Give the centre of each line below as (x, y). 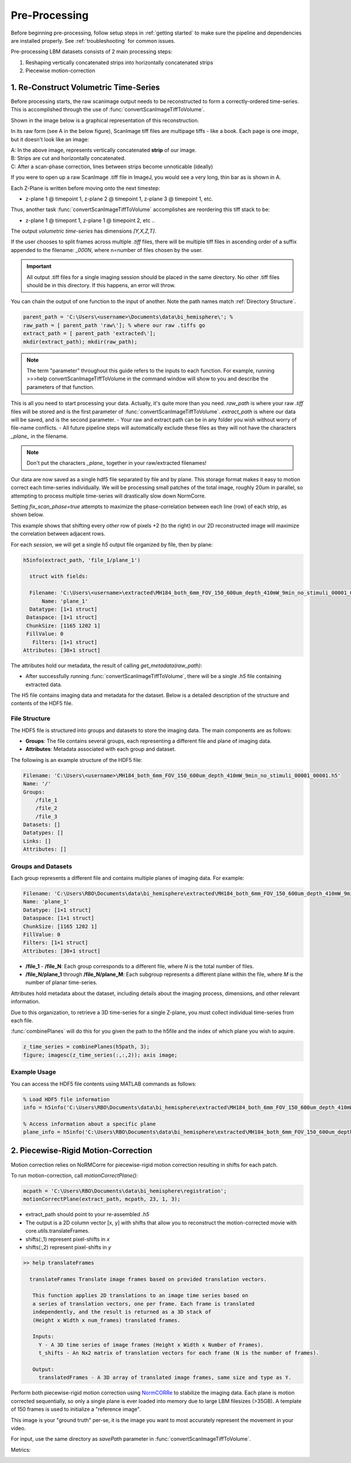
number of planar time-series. (61, 982)
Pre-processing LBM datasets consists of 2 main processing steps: (92, 52)
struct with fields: (59, 576)
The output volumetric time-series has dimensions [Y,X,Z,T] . (84, 231)
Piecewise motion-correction (61, 71)
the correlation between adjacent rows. (58, 534)
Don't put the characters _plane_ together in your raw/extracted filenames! (117, 463)
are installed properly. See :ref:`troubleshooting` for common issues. (93, 40)
